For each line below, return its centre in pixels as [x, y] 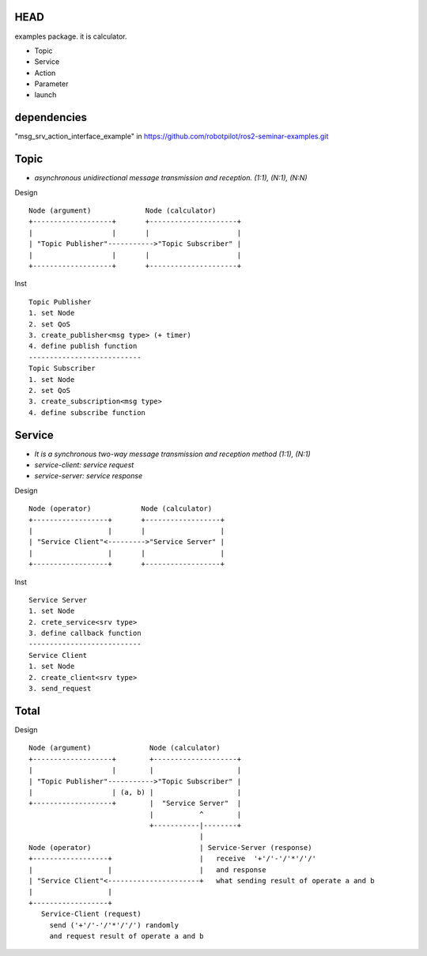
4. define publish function [83, 346]
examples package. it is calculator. [71, 36]
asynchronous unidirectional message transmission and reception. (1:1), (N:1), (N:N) [171, 178]
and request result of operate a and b [127, 936]
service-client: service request [84, 465]
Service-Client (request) [91, 914]
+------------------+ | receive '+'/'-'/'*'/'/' [172, 859]
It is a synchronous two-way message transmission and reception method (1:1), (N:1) [173, 454]
